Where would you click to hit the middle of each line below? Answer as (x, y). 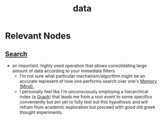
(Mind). (27, 86)
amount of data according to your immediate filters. (64, 71)
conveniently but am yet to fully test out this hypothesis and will (83, 102)
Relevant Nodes (38, 36)
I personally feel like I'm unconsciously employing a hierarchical (84, 91)
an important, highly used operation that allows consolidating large (79, 66)
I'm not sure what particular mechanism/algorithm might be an (82, 76)
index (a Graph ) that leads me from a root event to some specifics (86, 97)
